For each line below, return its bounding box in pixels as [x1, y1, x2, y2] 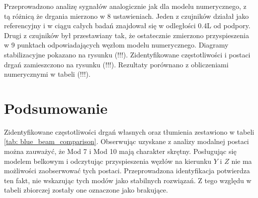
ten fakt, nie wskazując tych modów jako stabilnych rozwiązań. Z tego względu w [4, 175, 252, 185]
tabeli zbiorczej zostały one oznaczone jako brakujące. [4, 185, 168, 195]
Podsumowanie [4, 98, 108, 118]
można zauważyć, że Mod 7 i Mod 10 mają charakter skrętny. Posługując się [4, 146, 237, 156]
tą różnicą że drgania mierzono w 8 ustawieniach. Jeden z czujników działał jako [4, 10, 249, 21]
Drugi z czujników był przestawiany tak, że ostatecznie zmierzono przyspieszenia [4, 30, 249, 40]
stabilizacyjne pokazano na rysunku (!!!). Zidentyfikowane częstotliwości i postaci [4, 49, 251, 59]
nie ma [231, 155, 252, 166]
